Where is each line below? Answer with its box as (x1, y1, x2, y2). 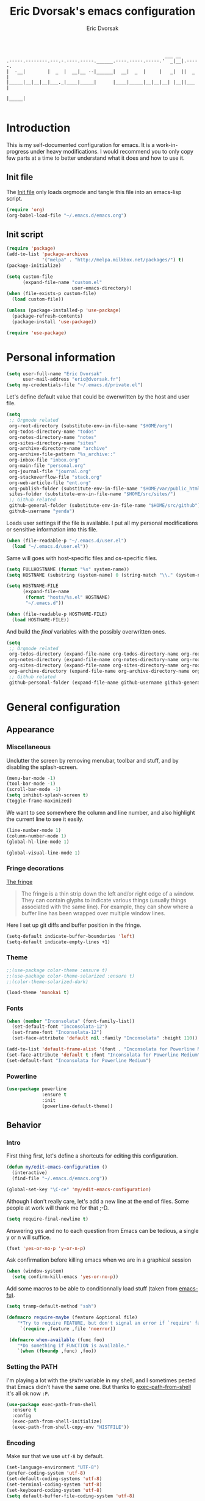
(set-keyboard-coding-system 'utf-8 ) (6, 1487, 103, 1493)
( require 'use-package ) (6, 329, 67, 336)
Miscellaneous (6, 743, 51, 751)
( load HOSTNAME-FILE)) (12, 616, 70, 623)
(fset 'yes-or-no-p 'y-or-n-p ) (6, 1245, 86, 1251)
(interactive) (12, 1170, 48, 1176)
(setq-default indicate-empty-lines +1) (6, 938, 111, 945)
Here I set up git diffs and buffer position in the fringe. (6, 921, 142, 929)
